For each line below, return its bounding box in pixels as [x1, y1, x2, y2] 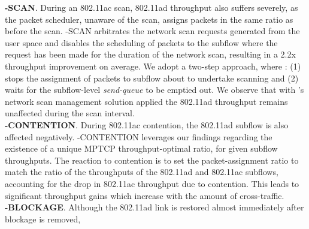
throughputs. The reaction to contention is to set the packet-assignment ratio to [5, 153, 299, 166]
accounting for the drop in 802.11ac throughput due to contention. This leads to [5, 177, 299, 189]
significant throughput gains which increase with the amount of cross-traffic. [5, 189, 284, 201]
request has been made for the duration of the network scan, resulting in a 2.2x [5, 48, 296, 61]
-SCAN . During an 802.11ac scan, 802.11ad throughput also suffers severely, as [5, 1, 298, 13]
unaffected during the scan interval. [5, 107, 135, 119]
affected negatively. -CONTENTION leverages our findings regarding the [5, 130, 272, 143]
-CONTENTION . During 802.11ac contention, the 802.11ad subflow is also [5, 118, 289, 131]
